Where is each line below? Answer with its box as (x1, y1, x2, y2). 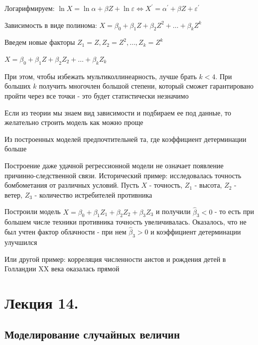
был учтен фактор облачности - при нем (4, 227, 127, 237)
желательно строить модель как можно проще (4, 117, 143, 127)
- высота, (194, 180, 222, 190)
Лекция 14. (4, 292, 79, 313)
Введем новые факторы (4, 37, 75, 47)
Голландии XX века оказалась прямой (4, 263, 120, 274)
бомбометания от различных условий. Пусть (4, 180, 139, 190)
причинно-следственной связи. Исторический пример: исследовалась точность (4, 170, 242, 180)
